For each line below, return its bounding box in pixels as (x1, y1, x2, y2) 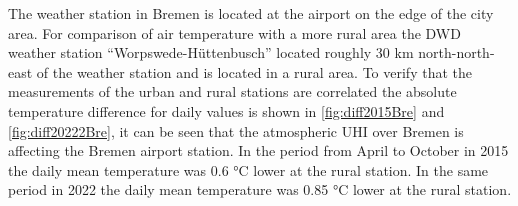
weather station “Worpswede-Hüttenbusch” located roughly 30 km (8, 42, 414, 63)
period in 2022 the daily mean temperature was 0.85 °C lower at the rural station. (8, 179, 512, 200)
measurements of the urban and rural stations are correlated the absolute (8, 81, 457, 102)
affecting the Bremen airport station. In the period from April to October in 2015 (8, 140, 509, 161)
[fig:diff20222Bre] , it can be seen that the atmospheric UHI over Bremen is (8, 120, 464, 141)
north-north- (418, 42, 495, 63)
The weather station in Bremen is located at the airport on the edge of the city (8, 3, 494, 23)
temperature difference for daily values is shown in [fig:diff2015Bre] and (8, 100, 445, 121)
